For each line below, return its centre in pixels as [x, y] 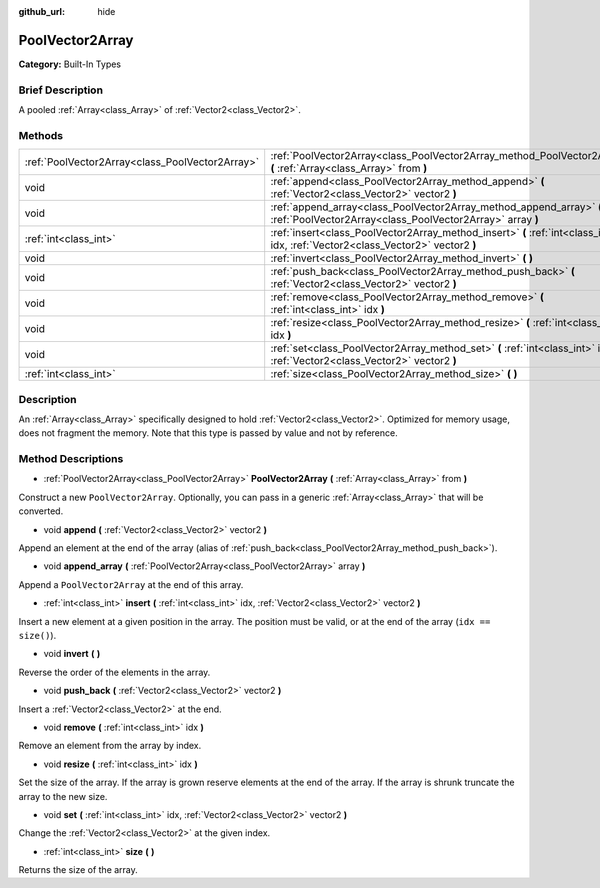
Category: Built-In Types [70, 64]
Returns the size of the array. [78, 870]
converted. [41, 511]
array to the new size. [63, 796]
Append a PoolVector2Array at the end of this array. [131, 584]
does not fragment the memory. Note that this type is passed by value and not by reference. [208, 433]
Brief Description [61, 90]
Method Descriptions [71, 459]
